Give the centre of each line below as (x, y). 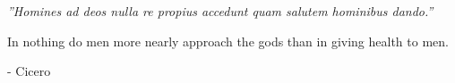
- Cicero (29, 71)
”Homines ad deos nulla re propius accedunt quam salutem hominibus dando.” (220, 11)
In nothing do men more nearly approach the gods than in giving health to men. (228, 41)
